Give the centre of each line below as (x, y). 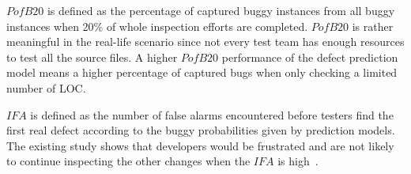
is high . (298, 161)
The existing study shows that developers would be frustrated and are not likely (200, 145)
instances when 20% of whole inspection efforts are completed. (157, 26)
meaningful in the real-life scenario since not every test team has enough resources (205, 42)
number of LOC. (46, 87)
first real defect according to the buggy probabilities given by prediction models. (201, 130)
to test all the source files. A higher (92, 57)
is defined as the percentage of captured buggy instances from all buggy (221, 10)
